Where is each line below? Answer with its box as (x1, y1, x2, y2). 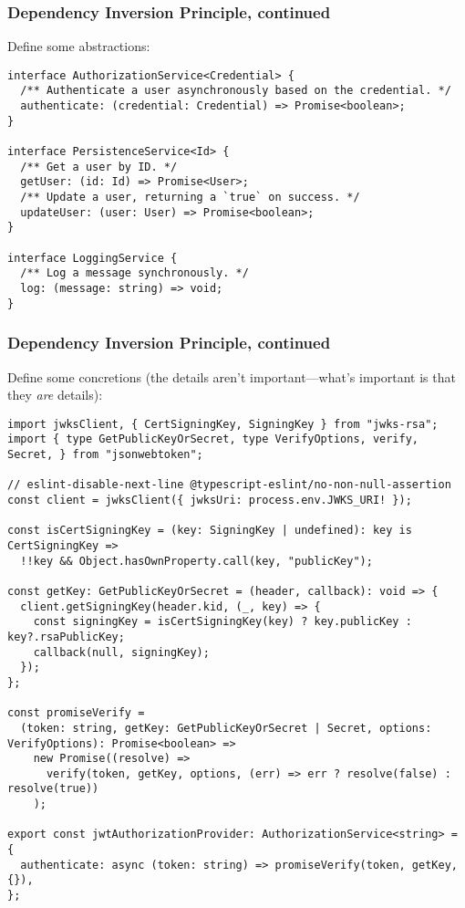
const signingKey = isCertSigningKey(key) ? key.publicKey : (33, 615, 412, 629)
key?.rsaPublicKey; (7, 630, 125, 643)
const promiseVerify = (7, 706, 145, 720)
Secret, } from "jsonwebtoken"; (7, 448, 203, 462)
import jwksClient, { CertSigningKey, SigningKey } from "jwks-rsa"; (7, 417, 439, 431)
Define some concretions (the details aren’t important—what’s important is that (7, 367, 456, 386)
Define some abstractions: (7, 37, 150, 56)
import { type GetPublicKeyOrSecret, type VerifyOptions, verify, (7, 433, 419, 446)
